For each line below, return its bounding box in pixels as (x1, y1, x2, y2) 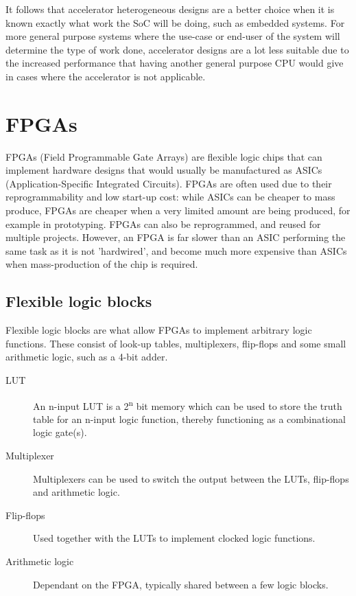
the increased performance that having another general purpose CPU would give (5, 56, 344, 70)
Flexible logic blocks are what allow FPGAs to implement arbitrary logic (5, 323, 312, 337)
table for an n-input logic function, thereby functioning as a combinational (33, 411, 346, 426)
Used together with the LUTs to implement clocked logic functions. (33, 531, 316, 545)
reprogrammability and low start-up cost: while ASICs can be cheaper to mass (5, 190, 335, 204)
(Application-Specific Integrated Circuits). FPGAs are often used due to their (5, 176, 332, 190)
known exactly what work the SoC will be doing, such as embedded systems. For (5, 15, 345, 30)
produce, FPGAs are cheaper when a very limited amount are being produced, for (5, 203, 351, 218)
